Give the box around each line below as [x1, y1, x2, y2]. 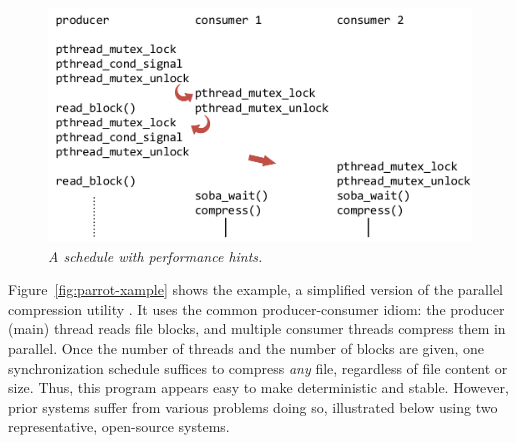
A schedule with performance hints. [48, 245, 263, 266]
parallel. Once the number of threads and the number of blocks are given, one [8, 338, 484, 359]
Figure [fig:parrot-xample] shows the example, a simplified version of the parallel [8, 279, 504, 300]
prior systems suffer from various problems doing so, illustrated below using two [8, 396, 498, 417]
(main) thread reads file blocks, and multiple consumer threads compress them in [8, 318, 506, 339]
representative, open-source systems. [8, 416, 230, 437]
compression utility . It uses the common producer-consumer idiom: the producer [8, 298, 505, 319]
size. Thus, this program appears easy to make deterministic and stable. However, [8, 377, 509, 398]
